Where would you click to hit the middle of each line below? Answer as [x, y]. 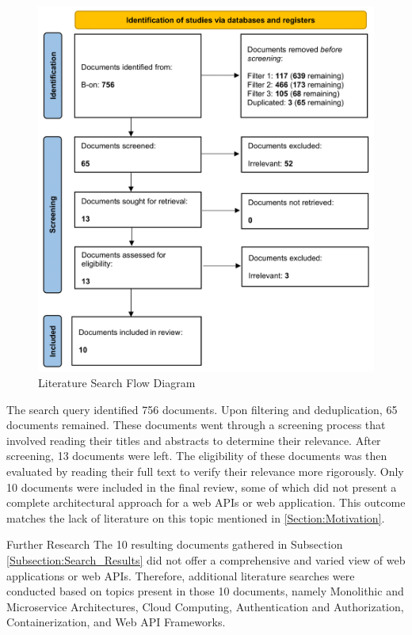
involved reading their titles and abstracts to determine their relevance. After [194, 440]
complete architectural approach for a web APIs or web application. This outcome [206, 502]
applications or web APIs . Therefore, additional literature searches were [181, 575]
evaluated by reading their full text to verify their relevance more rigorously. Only [205, 471]
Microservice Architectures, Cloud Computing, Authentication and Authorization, [205, 606]
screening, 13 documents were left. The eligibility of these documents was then [197, 456]
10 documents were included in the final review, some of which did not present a [202, 487]
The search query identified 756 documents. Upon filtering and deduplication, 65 [202, 409]
